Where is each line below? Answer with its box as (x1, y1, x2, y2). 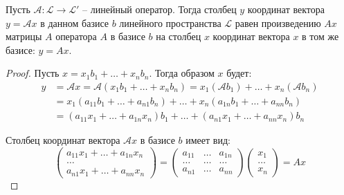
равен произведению (235, 15, 321, 30)
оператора (55, 29, 97, 44)
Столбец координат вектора (6, 133, 120, 147)
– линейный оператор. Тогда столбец (82, 2, 237, 16)
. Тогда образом (149, 66, 215, 80)
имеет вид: (185, 133, 230, 147)
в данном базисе (40, 15, 109, 30)
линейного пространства (119, 15, 221, 30)
